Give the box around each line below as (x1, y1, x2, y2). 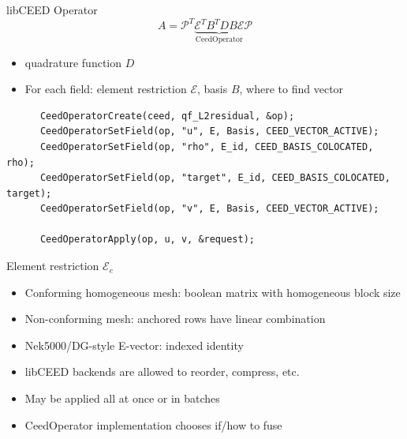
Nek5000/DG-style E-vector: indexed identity (24, 336, 244, 353)
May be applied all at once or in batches (24, 390, 220, 407)
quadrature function (24, 54, 122, 70)
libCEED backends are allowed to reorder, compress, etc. (24, 363, 300, 380)
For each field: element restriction (24, 81, 187, 97)
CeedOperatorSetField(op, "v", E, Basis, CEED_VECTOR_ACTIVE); (39, 203, 379, 215)
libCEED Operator (6, 2, 98, 17)
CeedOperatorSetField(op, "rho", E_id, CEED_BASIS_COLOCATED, (39, 141, 374, 152)
